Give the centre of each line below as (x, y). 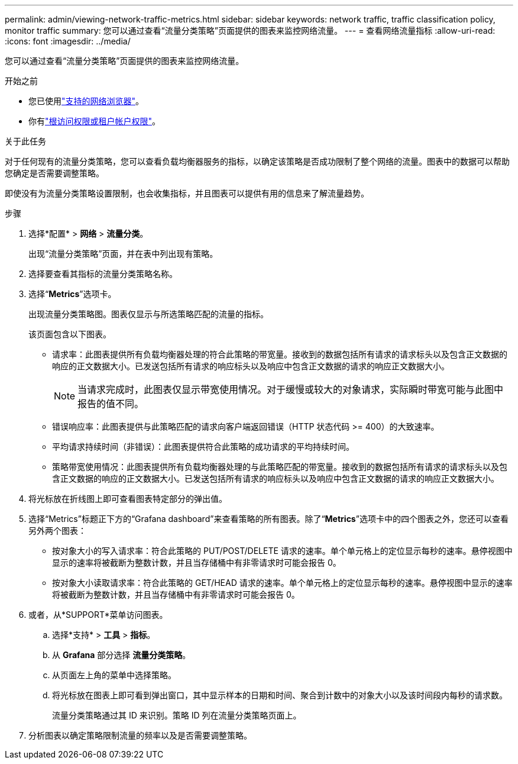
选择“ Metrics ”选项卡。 (72, 294)
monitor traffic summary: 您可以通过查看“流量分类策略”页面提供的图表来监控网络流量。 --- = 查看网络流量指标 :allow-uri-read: (250, 30)
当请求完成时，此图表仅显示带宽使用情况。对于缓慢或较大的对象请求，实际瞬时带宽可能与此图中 (291, 389)
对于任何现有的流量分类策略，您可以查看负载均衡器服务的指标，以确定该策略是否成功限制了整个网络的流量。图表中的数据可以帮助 (257, 161)
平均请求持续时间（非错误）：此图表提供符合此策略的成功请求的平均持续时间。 (203, 447)
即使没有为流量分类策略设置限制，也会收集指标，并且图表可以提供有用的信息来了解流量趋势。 (187, 193)
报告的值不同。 (111, 404)
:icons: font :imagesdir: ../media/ (68, 41)
